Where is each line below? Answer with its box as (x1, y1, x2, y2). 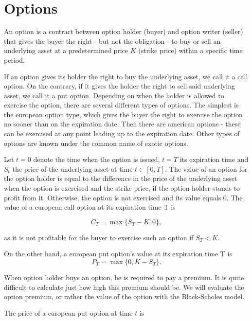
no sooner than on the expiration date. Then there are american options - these (4, 119, 241, 129)
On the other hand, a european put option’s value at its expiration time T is (4, 249, 232, 259)
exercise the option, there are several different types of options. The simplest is (4, 100, 239, 110)
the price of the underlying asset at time (12, 163, 133, 174)
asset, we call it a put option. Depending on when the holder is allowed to (4, 90, 224, 100)
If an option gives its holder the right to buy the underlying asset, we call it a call (4, 71, 248, 81)
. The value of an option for (165, 163, 248, 174)
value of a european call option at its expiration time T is (4, 202, 176, 212)
